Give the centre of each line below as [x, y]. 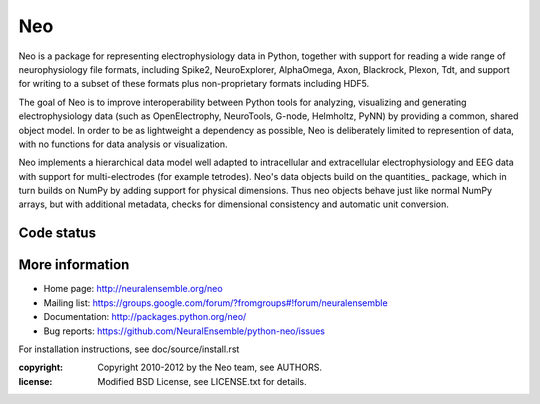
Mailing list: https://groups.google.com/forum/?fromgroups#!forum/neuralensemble [216, 302]
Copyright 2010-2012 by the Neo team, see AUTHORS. [209, 367]
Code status [57, 233]
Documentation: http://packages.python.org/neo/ [145, 317]
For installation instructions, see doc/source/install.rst [129, 349]
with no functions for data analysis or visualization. [123, 144]
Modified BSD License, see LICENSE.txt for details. [202, 381]
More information [74, 265]
